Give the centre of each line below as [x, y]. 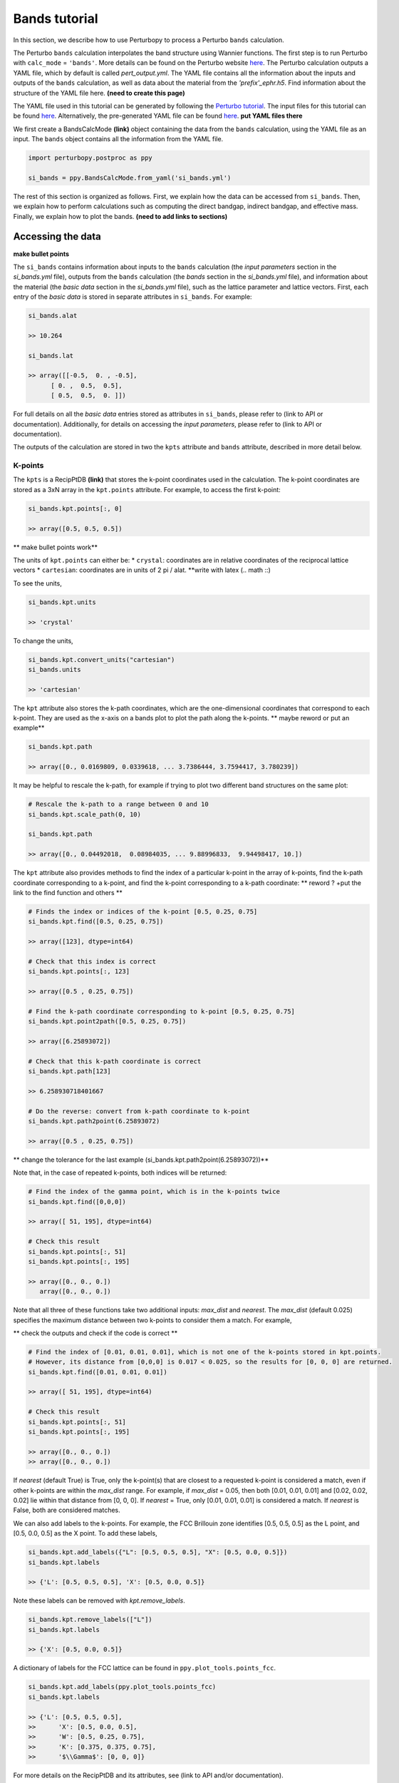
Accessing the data [57, 236]
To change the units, [43, 640]
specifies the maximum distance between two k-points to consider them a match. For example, [152, 1320]
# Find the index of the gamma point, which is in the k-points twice [154, 1192]
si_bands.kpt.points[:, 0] [75, 509]
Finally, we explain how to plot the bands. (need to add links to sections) [120, 216]
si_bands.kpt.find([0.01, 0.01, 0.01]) [98, 1372]
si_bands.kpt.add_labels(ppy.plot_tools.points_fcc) [122, 1687]
